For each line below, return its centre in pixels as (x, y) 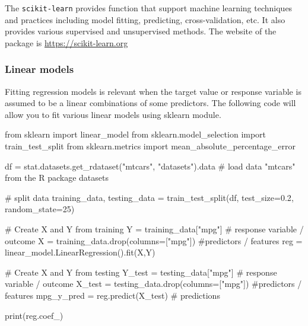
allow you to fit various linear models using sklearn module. (113, 114)
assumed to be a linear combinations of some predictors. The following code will (150, 103)
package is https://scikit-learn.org (66, 42)
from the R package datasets (57, 178)
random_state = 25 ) (40, 209)
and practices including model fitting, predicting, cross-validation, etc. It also (145, 19)
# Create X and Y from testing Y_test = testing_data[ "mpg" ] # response (141, 272)
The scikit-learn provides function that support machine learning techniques (149, 8)
